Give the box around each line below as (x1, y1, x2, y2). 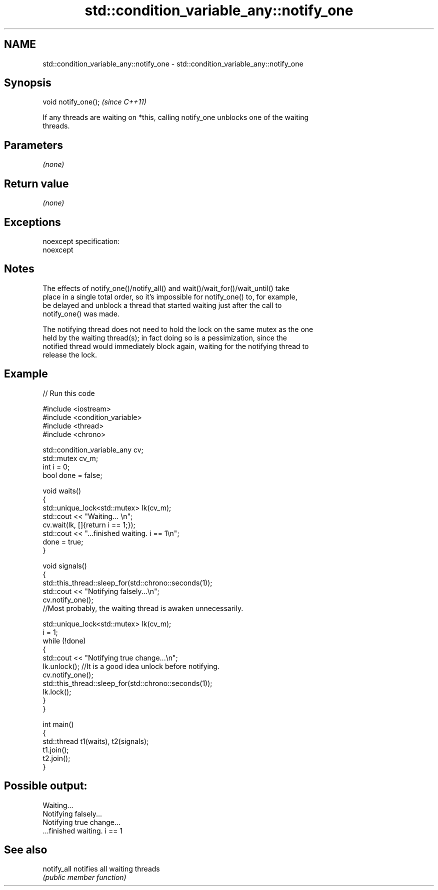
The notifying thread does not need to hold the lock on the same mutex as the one (42, 324, 313, 333)
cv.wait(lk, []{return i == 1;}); (42, 520, 135, 529)
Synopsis (4, 76, 51, 89)
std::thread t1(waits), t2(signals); (42, 736, 149, 745)
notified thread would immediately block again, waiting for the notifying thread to (42, 341, 309, 350)
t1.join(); (42, 745, 69, 754)
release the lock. (42, 350, 97, 359)
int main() (42, 719, 74, 728)
